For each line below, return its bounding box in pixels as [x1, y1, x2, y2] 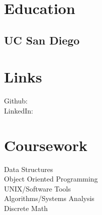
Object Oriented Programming [4, 173, 98, 184]
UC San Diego [4, 32, 80, 47]
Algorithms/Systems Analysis [4, 193, 94, 203]
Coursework [4, 134, 87, 155]
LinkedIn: [4, 105, 33, 115]
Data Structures [4, 163, 53, 174]
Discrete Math [4, 202, 48, 213]
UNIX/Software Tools [4, 183, 71, 193]
